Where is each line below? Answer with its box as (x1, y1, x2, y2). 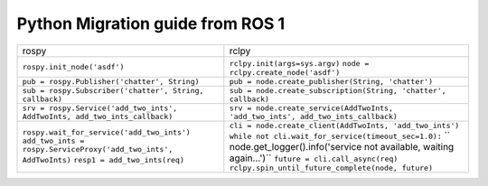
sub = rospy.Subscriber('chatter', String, (22, 86, 204, 95)
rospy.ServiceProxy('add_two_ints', (22, 144, 174, 154)
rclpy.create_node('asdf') (229, 68, 341, 77)
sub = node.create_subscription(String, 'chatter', (229, 86, 446, 95)
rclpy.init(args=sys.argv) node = (229, 59, 370, 68)
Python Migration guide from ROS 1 (16, 14, 286, 33)
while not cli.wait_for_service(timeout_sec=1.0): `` (229, 129, 451, 142)
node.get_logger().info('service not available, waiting (229, 140, 455, 153)
